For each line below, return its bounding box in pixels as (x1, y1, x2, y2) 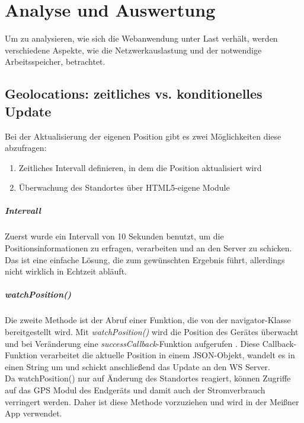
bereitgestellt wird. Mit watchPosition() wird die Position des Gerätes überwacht (5, 325, 299, 337)
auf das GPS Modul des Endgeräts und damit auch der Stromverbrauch (5, 383, 265, 396)
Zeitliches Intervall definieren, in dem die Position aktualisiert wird (18, 161, 262, 173)
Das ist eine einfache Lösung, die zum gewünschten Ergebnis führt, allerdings (5, 253, 285, 266)
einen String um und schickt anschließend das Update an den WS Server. (5, 360, 270, 373)
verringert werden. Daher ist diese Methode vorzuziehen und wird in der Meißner (5, 395, 299, 408)
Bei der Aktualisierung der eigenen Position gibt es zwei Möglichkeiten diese (5, 130, 281, 142)
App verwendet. (5, 407, 62, 419)
